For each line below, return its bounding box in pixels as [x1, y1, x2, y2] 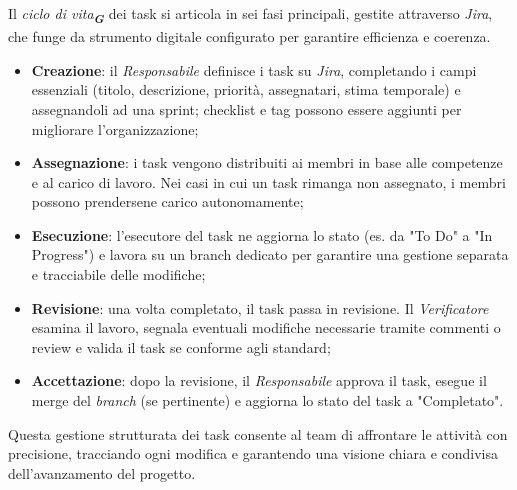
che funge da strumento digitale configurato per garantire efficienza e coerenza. [8, 26, 491, 47]
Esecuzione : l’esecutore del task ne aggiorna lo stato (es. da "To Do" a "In [31, 224, 493, 245]
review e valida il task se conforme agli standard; [31, 336, 331, 357]
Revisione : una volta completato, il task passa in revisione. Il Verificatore [31, 297, 489, 318]
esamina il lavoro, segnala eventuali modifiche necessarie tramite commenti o [31, 317, 501, 338]
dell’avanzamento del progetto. [8, 462, 196, 483]
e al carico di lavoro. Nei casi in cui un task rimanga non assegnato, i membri [31, 171, 506, 192]
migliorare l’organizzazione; [31, 118, 199, 139]
